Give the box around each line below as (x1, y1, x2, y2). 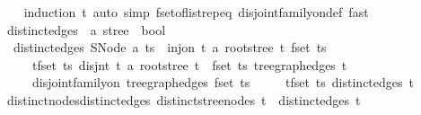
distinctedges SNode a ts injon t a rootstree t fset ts (13, 38, 327, 57)
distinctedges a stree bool (6, 20, 166, 39)
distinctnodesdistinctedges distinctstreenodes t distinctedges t (6, 90, 361, 109)
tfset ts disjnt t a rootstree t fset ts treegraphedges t (31, 55, 347, 74)
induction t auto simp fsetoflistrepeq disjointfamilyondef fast (23, 3, 369, 21)
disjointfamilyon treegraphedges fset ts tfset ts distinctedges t (31, 73, 414, 92)
